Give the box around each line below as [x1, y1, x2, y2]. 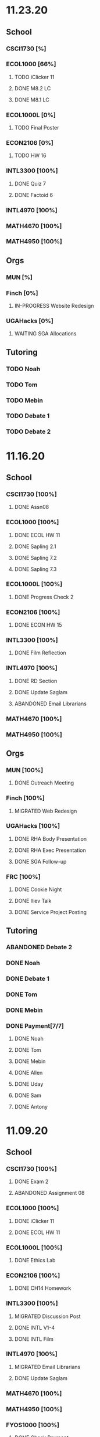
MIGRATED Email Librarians [14, 1363, 81, 1370]
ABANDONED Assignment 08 [14, 1190, 85, 1197]
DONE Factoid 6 [14, 191, 53, 198]
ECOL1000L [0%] [6, 111, 56, 119]
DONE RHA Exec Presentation [14, 847, 86, 854]
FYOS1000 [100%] [6, 1421, 60, 1429]
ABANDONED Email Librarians [14, 700, 87, 707]
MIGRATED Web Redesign [14, 807, 77, 814]
